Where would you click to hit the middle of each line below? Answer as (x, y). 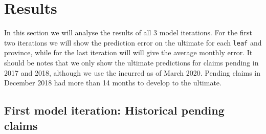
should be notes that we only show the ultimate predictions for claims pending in (131, 62)
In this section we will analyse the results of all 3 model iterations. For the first (128, 32)
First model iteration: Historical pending (114, 110)
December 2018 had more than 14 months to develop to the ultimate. (113, 83)
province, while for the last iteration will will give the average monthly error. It (128, 52)
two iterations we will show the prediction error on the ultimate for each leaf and (133, 42)
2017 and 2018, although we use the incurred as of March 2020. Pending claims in (132, 72)
